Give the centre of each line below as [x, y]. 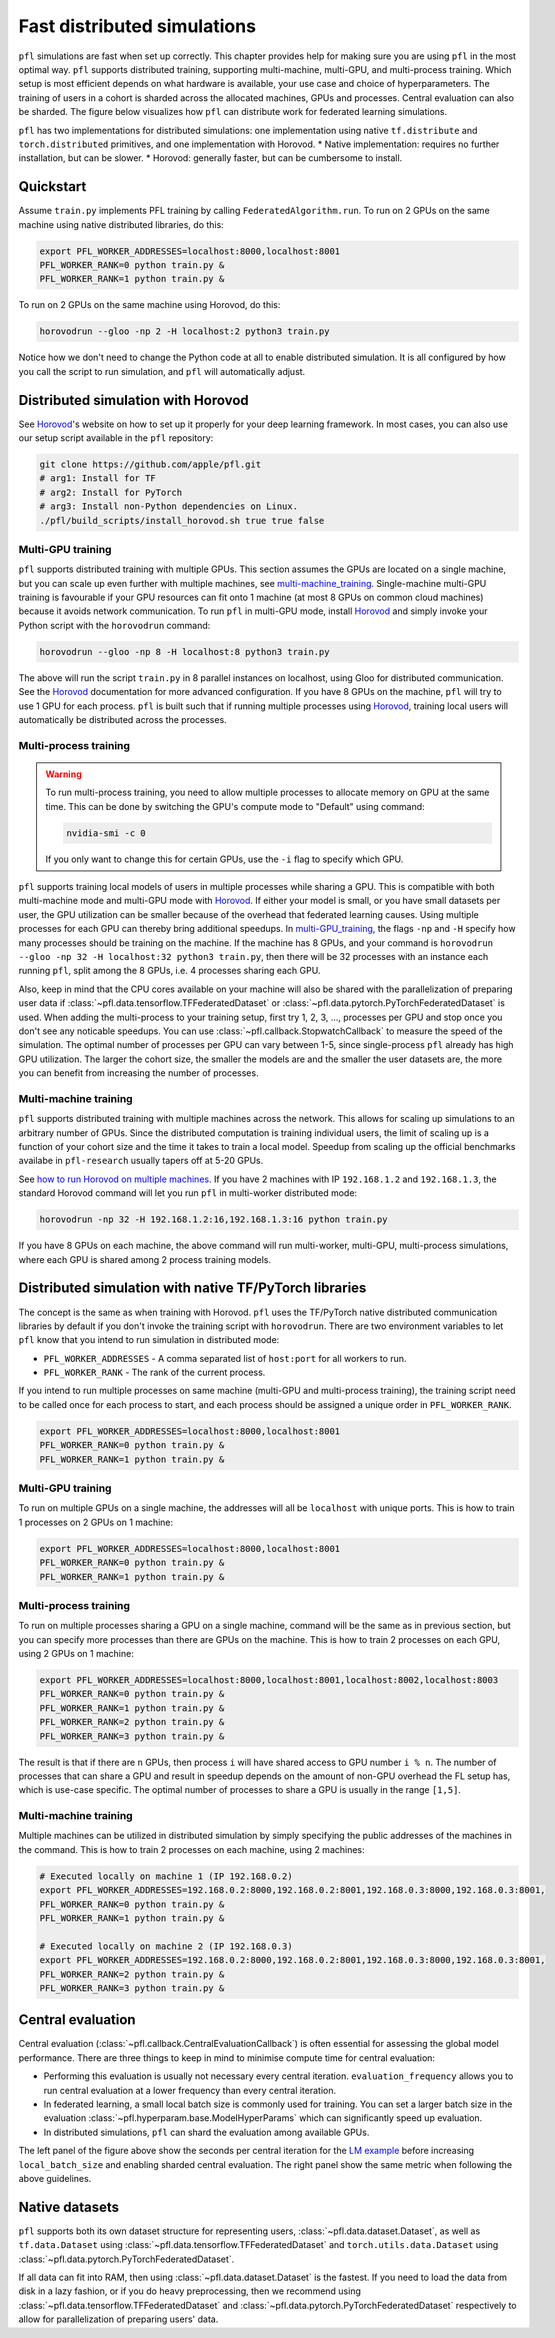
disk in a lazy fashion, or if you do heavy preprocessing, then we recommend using [190, 2291]
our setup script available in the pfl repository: [116, 437]
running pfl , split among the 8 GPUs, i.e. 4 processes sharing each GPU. [169, 971]
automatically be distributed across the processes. [122, 719]
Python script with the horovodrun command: [114, 625]
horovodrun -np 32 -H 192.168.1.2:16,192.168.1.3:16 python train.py [213, 1219]
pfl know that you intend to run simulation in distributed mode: [149, 1340]
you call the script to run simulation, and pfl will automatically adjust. [162, 371]
